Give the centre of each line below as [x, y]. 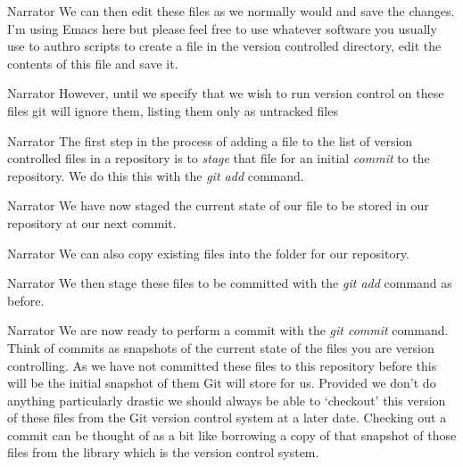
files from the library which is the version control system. [163, 452]
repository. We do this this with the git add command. [156, 175]
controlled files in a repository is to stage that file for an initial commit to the [219, 158]
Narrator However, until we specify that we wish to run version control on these [226, 93]
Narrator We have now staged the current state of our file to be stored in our [218, 205]
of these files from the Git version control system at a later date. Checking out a [227, 418]
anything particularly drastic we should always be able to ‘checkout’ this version [227, 400]
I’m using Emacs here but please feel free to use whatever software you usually [222, 28]
